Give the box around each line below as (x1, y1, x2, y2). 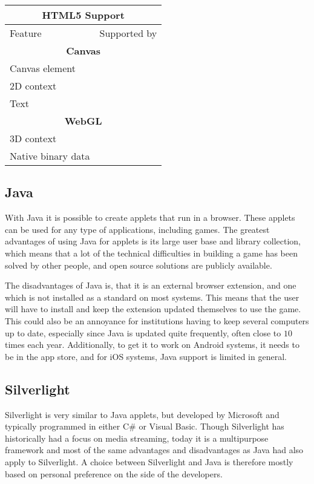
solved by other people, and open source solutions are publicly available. (5, 258, 272, 271)
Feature (10, 26, 42, 40)
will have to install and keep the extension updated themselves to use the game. (5, 302, 301, 315)
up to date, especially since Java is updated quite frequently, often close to (5, 326, 281, 339)
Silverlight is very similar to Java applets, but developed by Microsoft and (5, 408, 280, 420)
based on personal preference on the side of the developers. (5, 467, 223, 480)
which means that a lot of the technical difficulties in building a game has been (5, 246, 298, 259)
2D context (10, 79, 57, 93)
